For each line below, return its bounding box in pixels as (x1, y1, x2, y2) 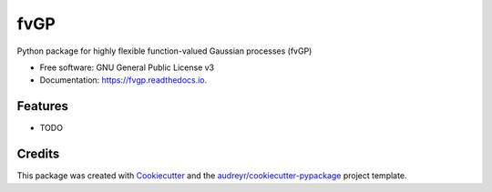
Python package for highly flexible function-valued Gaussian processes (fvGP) (16, 45, 313, 56)
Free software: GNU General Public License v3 (39, 62, 215, 73)
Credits (16, 147, 60, 162)
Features (16, 98, 68, 114)
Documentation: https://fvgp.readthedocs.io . (39, 75, 208, 86)
